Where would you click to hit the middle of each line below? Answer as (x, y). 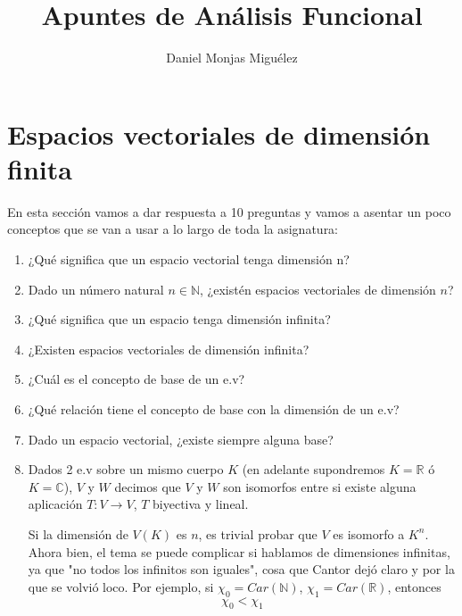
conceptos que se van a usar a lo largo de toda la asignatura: (173, 229)
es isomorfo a (369, 533)
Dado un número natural (96, 289)
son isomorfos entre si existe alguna (320, 486)
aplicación (55, 504)
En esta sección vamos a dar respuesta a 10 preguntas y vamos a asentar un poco (229, 211)
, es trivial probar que (258, 533)
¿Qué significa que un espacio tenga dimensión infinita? (179, 319)
